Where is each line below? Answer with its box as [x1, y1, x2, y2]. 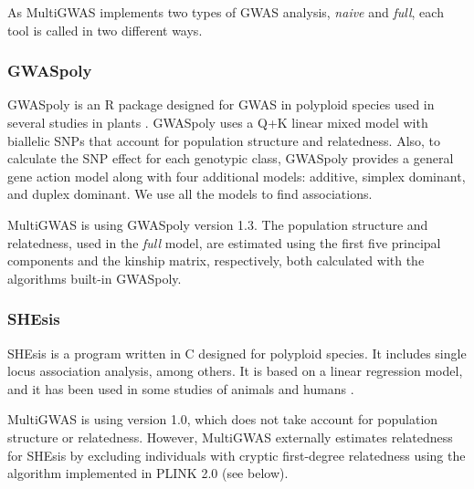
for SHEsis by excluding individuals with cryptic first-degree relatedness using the [7, 445, 466, 464]
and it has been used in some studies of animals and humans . [7, 379, 354, 398]
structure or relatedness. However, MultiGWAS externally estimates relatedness [7, 427, 453, 446]
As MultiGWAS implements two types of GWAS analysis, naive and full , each [7, 3, 444, 21]
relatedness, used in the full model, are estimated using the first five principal [7, 233, 441, 252]
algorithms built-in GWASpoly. [7, 268, 182, 287]
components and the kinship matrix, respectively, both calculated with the [7, 251, 425, 270]
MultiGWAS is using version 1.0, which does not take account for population [7, 410, 438, 429]
